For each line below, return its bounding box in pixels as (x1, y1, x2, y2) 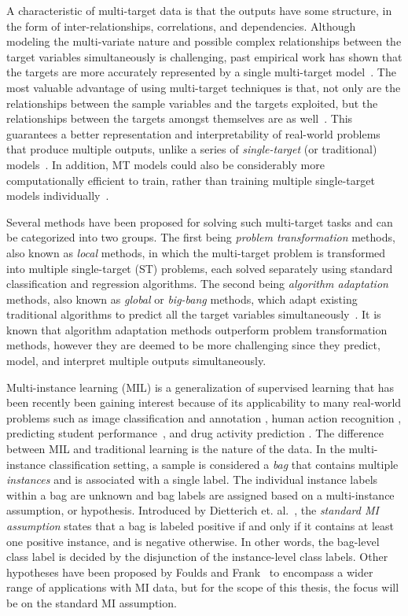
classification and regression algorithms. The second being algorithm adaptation (6, 275, 388, 292)
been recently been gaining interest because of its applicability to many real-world (6, 394, 402, 411)
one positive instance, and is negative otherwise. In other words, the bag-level (6, 533, 380, 549)
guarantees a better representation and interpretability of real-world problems (6, 125, 380, 142)
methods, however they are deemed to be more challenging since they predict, (6, 337, 380, 353)
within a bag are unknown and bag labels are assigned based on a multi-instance (6, 486, 395, 503)
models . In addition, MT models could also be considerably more (6, 156, 325, 172)
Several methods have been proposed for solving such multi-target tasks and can (6, 213, 393, 230)
